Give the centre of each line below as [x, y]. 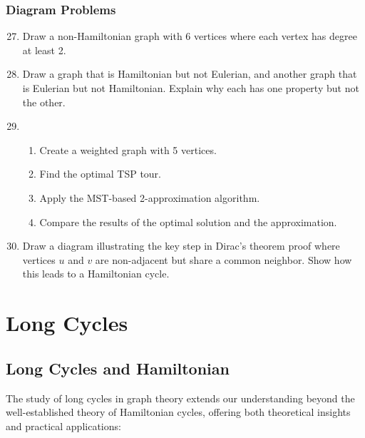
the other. [44, 102]
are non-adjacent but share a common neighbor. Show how [223, 259]
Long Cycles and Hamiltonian [118, 368]
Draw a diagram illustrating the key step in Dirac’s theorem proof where [181, 246]
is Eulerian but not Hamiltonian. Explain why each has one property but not [191, 88]
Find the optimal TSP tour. [101, 174]
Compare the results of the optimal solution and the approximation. [188, 221]
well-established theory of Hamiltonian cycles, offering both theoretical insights [178, 412]
